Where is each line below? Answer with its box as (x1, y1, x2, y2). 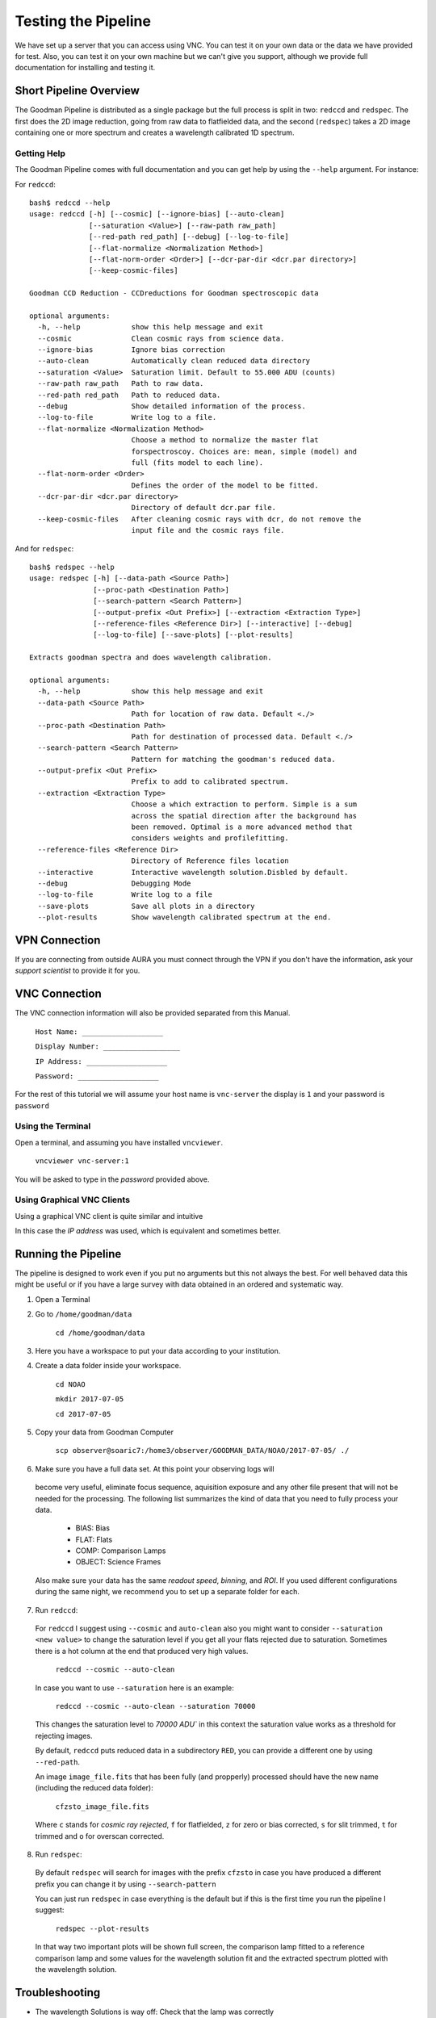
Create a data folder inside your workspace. (35, 1361, 182, 1371)
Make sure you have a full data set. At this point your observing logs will (35, 1463, 275, 1473)
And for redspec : (15, 543, 74, 553)
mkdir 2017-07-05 (55, 1395, 124, 1404)
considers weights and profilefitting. (131, 834, 290, 843)
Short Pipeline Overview (15, 84, 140, 98)
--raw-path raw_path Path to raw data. (37, 379, 204, 388)
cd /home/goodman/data (55, 1328, 145, 1338)
